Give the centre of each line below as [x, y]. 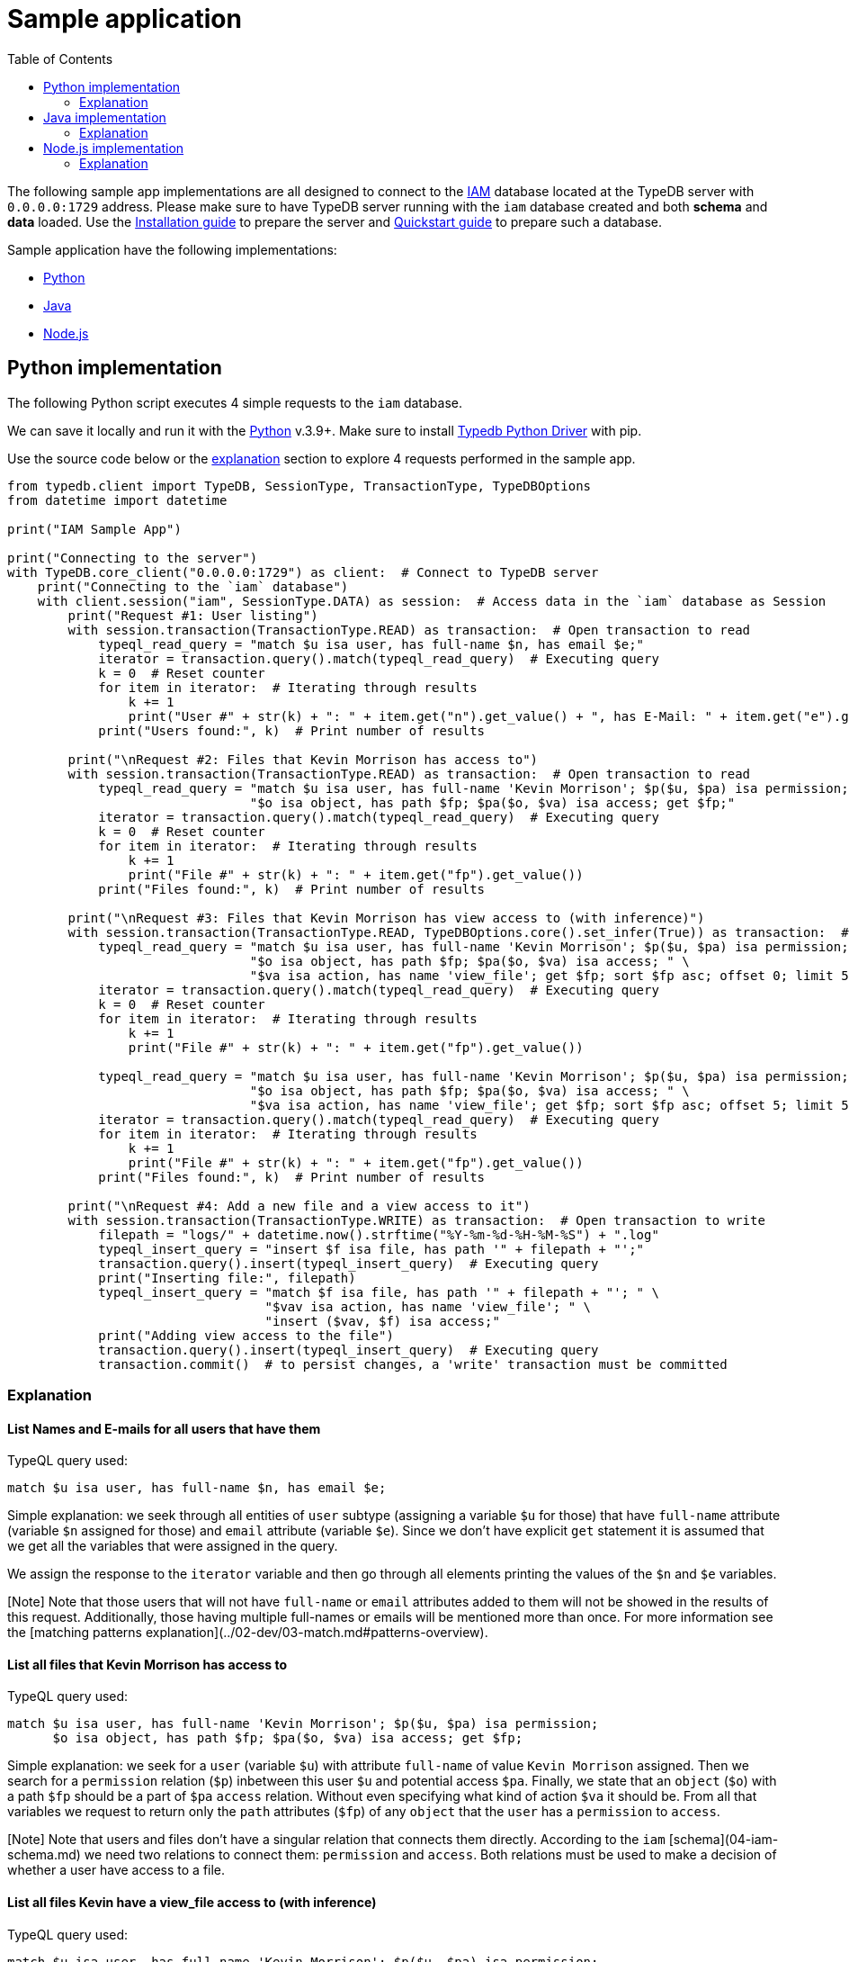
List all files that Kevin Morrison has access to [147, 1664]
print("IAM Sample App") [94, 529]
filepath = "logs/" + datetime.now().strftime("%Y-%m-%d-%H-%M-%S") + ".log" [379, 1234]
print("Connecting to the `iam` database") [193, 586]
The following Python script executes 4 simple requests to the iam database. [235, 402]
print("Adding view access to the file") [246, 1335]
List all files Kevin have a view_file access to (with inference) [192, 1903]
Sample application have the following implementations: [172, 249]
